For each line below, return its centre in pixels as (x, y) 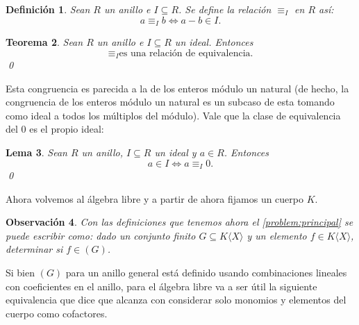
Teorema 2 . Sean (44, 42)
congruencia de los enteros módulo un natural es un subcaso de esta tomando (170, 102)
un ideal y (175, 152)
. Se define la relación (225, 9)
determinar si (34, 249)
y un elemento (277, 235)
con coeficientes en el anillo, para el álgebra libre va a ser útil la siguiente (161, 286)
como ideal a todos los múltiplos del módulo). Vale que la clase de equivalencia (173, 115)
